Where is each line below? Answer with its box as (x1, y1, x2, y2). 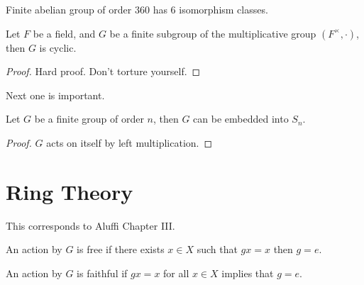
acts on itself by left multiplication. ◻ (46, 135, 213, 150)
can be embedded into (193, 111, 289, 126)
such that (197, 242, 238, 257)
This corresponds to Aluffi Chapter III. (6, 218, 175, 233)
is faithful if (77, 265, 128, 280)
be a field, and (33, 26, 96, 40)
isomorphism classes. (179, 2, 268, 16)
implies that (221, 265, 274, 280)
